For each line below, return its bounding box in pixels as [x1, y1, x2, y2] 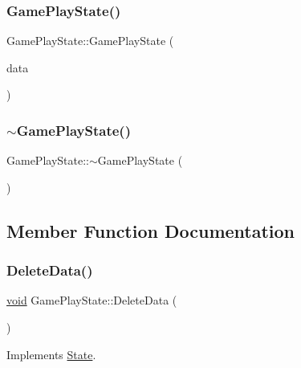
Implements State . [6, 346, 96, 362]
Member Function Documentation [6, 218, 295, 243]
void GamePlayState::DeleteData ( [6, 292, 177, 309]
